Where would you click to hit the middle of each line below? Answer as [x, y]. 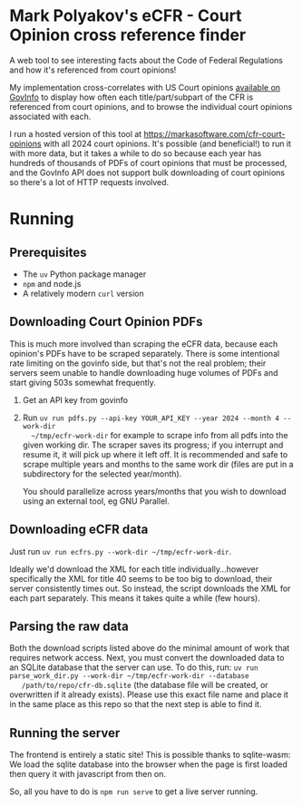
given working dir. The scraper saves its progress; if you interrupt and [153, 445]
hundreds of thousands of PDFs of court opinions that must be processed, [148, 162]
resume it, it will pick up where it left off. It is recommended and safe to [155, 454]
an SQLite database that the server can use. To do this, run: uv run [134, 667]
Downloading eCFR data [79, 530]
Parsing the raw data [69, 626]
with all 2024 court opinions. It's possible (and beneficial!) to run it [168, 143]
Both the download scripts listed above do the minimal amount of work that [150, 648]
